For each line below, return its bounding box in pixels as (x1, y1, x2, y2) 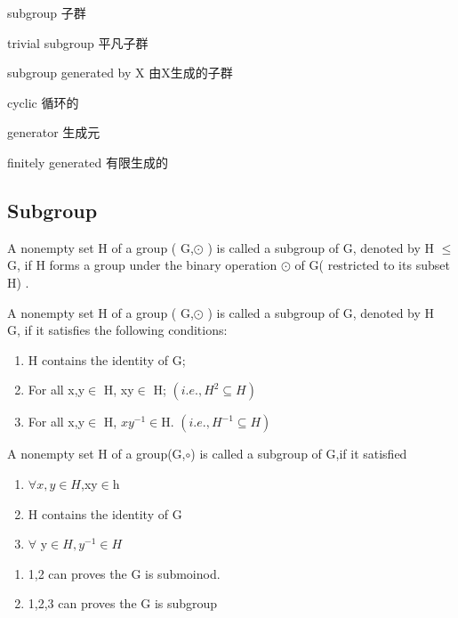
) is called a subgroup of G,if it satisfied (190, 444, 407, 463)
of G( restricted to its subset (294, 256, 450, 274)
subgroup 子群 (7, 4, 86, 21)
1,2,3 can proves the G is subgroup (28, 594, 218, 613)
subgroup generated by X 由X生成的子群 (7, 63, 233, 82)
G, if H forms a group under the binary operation (7, 256, 277, 274)
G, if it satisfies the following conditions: (7, 321, 228, 339)
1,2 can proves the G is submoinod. (28, 564, 221, 582)
